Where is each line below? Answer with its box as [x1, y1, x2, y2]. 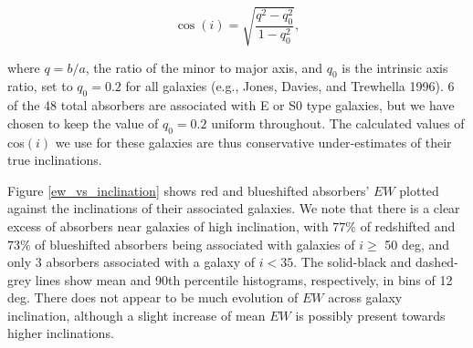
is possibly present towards [295, 305, 446, 324]
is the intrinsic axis [342, 57, 448, 77]
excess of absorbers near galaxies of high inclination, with [7, 216, 329, 235]
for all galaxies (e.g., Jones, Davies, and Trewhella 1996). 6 [125, 77, 455, 96]
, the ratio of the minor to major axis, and [85, 57, 323, 77]
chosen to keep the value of [7, 113, 159, 132]
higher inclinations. [7, 323, 114, 343]
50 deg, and [384, 234, 450, 253]
